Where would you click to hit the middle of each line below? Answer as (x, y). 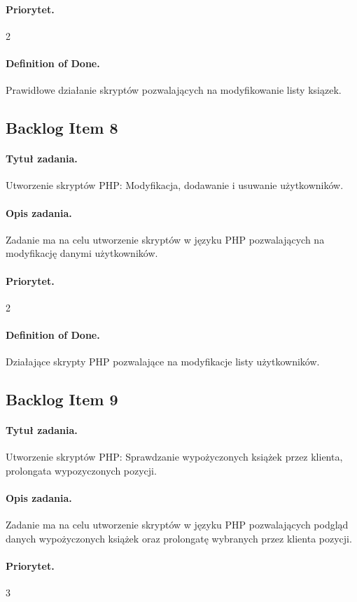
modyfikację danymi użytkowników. (82, 253)
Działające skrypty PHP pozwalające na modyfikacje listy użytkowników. (163, 362)
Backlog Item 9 (62, 399)
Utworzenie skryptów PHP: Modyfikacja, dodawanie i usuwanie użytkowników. (175, 185)
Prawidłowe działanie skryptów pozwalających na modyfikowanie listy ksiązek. (174, 90)
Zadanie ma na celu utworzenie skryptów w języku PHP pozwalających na (165, 239)
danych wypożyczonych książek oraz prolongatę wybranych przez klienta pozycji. (179, 538)
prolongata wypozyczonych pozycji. (81, 470)
